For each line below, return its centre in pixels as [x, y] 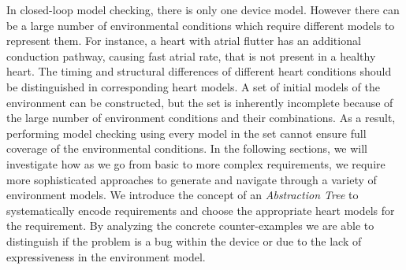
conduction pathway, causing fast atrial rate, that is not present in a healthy [191, 55]
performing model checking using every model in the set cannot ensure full [186, 133]
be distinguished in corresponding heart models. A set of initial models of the [193, 86]
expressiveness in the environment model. [106, 256]
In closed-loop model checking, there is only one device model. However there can [203, 9]
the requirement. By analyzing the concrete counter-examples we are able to [190, 226]
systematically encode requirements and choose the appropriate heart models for [201, 210]
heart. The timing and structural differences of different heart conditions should [199, 71]
